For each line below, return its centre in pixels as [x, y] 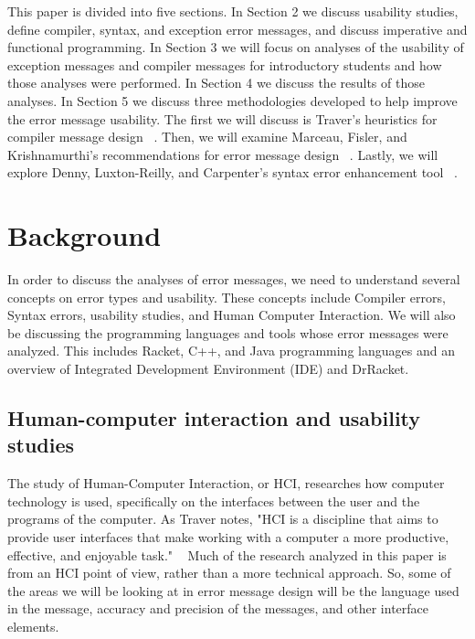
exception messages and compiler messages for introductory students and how [225, 64]
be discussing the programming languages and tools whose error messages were [228, 332]
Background [84, 235]
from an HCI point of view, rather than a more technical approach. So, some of [229, 573]
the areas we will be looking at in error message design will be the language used [233, 590]
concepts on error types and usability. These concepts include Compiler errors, [227, 297]
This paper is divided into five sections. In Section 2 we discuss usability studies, [233, 11]
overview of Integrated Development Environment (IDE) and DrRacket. [208, 369]
